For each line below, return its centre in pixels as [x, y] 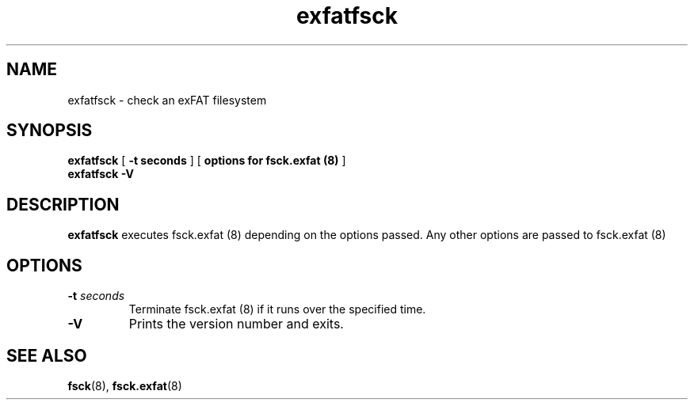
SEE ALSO [47, 355]
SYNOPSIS [50, 131]
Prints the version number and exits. [236, 324]
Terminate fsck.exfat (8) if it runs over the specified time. [277, 309]
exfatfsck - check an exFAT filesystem [167, 100]
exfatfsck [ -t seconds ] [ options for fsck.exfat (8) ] [207, 161]
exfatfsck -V [101, 174]
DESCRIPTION [63, 204]
